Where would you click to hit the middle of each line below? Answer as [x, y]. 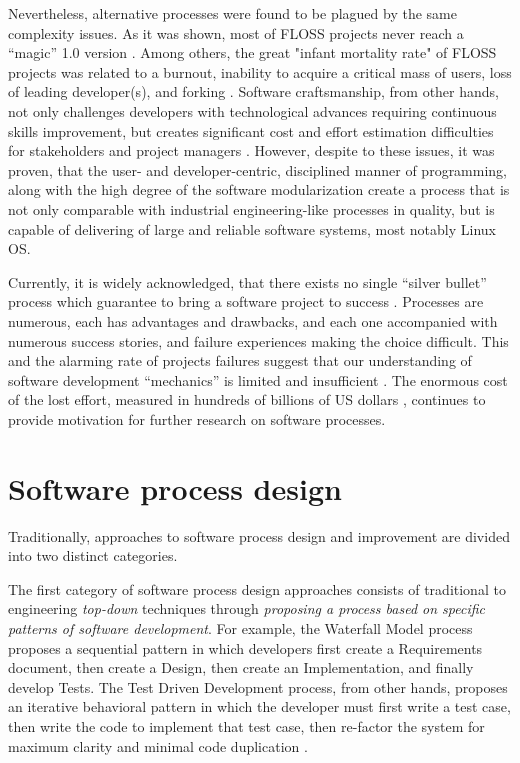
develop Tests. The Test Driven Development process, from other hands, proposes [258, 686]
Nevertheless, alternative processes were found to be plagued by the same [232, 13]
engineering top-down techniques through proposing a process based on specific [247, 608]
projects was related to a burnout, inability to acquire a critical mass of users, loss [260, 71]
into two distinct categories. [93, 555]
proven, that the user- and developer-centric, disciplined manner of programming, [258, 169]
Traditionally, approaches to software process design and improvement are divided [259, 535]
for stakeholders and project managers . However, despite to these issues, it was [251, 150]
